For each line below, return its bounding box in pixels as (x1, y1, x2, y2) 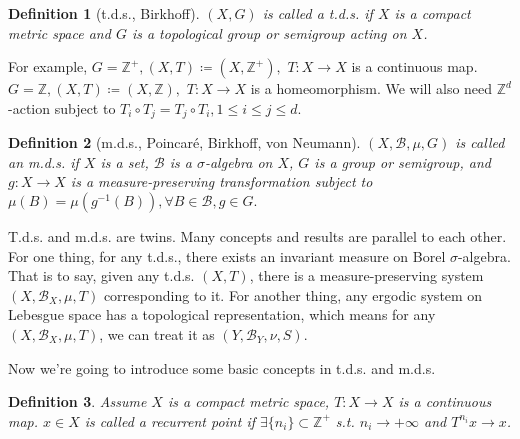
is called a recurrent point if (84, 410, 255, 431)
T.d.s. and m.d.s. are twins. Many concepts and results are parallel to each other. (8, 226, 507, 247)
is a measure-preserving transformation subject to (70, 171, 373, 192)
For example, (8, 56, 88, 77)
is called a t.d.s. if (262, 3, 373, 23)
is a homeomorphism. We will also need (250, 78, 493, 99)
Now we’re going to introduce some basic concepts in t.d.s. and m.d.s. (8, 357, 436, 378)
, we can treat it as (99, 323, 215, 344)
